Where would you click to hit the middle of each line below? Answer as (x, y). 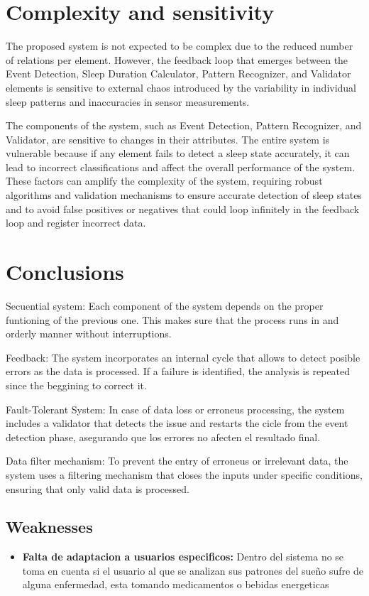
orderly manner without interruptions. (89, 334)
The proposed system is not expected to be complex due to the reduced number (180, 46)
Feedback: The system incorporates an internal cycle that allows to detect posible (183, 357)
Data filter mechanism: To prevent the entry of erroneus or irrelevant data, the (177, 461)
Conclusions (65, 272)
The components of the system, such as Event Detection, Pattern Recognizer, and (184, 125)
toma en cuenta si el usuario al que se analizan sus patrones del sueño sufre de (193, 570)
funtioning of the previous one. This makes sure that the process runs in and (172, 319)
